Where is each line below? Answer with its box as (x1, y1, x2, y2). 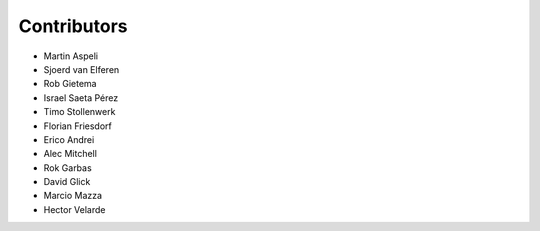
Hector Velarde (43, 203, 106, 215)
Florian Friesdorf (43, 120, 112, 132)
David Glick (43, 176, 91, 188)
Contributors (18, 15, 129, 37)
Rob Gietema (43, 78, 97, 90)
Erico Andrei (43, 133, 95, 145)
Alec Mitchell (43, 148, 97, 160)
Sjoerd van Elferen (43, 63, 120, 75)
